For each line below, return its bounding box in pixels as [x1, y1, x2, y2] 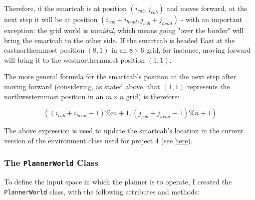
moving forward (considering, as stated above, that [4, 81, 160, 91]
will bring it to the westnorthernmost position [4, 54, 145, 65]
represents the [187, 81, 230, 91]
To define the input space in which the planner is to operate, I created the [4, 176, 232, 187]
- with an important [181, 14, 242, 24]
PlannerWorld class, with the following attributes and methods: [4, 186, 199, 196]
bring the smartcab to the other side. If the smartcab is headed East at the [4, 35, 235, 45]
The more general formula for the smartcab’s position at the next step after [4, 71, 236, 82]
